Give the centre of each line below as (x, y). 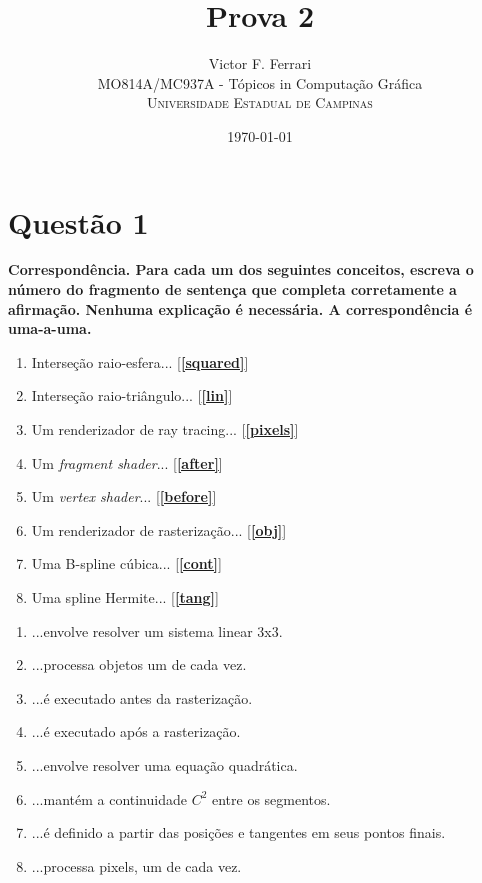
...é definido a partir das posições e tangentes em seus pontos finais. (238, 832)
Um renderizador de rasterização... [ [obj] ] (159, 529)
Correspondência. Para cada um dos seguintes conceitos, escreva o (241, 269)
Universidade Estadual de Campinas (260, 102)
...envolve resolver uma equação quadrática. (164, 764)
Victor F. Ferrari (260, 63)
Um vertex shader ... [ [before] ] (124, 496)
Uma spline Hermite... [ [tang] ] (125, 596)
